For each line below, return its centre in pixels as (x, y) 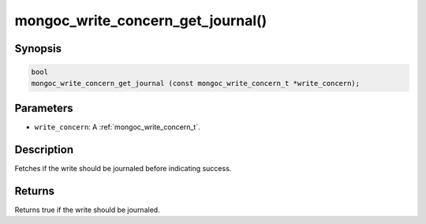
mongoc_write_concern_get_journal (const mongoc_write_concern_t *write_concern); (196, 83)
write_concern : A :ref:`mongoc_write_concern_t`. (117, 127)
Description (44, 149)
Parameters (44, 108)
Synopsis (38, 49)
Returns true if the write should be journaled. (88, 210)
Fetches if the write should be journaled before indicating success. (123, 168)
